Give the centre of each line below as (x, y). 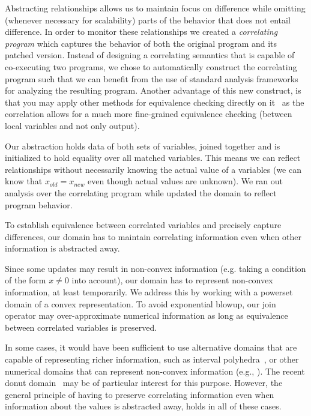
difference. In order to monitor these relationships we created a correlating (141, 32)
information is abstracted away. (62, 248)
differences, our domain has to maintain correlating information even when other (153, 236)
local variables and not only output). (72, 125)
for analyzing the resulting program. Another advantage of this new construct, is (153, 90)
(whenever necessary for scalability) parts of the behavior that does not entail (148, 20)
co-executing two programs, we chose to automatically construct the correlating (151, 66)
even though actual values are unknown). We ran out (185, 181)
